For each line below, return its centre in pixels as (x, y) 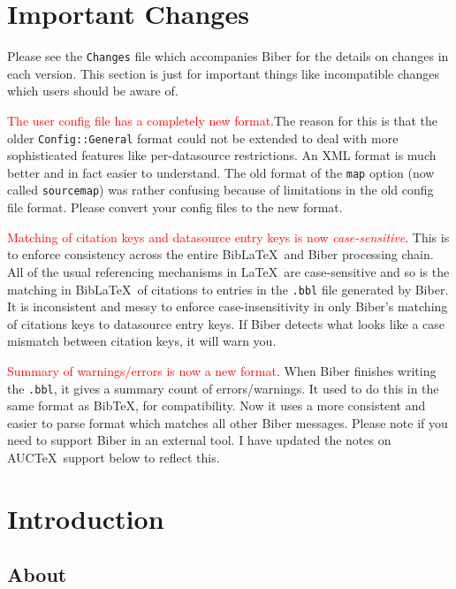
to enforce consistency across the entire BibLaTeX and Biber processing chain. (220, 254)
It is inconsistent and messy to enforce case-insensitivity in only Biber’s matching (228, 306)
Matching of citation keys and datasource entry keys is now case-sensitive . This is (228, 237)
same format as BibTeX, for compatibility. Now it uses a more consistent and (217, 405)
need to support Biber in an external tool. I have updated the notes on (199, 440)
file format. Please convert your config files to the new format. (175, 207)
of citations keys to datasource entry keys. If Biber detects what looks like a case (226, 323)
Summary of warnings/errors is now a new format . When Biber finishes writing (222, 370)
